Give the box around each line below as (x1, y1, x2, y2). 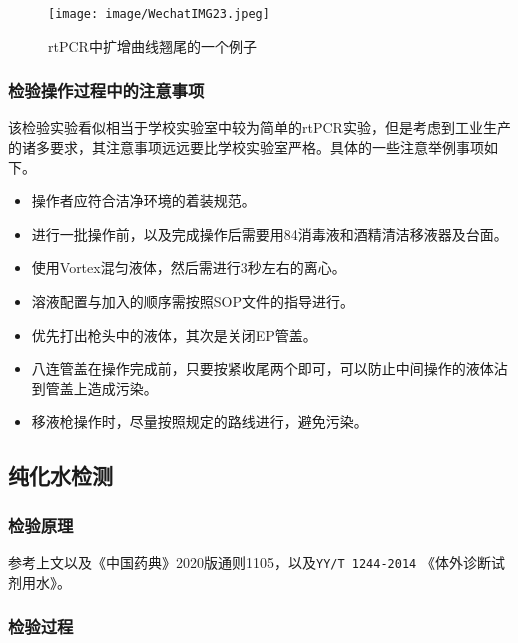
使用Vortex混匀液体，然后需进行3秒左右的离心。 (31, 257, 346, 278)
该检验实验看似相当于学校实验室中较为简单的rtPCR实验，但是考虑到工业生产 (8, 117, 511, 138)
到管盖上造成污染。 (31, 377, 158, 398)
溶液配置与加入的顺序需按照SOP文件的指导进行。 (31, 291, 355, 312)
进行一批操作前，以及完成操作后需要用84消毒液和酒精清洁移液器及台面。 (31, 223, 508, 244)
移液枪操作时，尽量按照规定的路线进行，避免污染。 (31, 411, 368, 432)
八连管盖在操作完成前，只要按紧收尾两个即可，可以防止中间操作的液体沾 (31, 358, 508, 379)
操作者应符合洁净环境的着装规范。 (31, 190, 256, 211)
